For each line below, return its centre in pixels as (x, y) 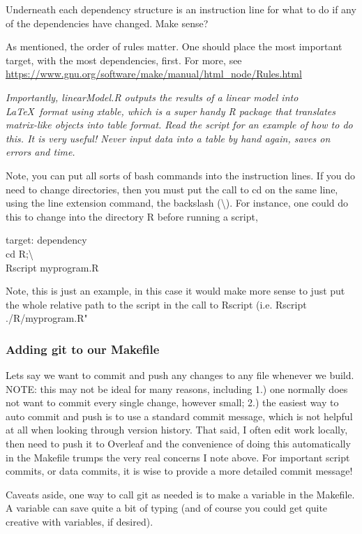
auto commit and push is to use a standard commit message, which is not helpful (179, 416)
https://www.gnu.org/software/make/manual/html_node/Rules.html (154, 74)
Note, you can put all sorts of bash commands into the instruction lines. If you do (181, 175)
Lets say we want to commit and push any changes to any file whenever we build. (180, 375)
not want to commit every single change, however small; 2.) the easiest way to (172, 402)
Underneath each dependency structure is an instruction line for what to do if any (181, 9)
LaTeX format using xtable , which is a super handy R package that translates (171, 111)
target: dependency (46, 240)
